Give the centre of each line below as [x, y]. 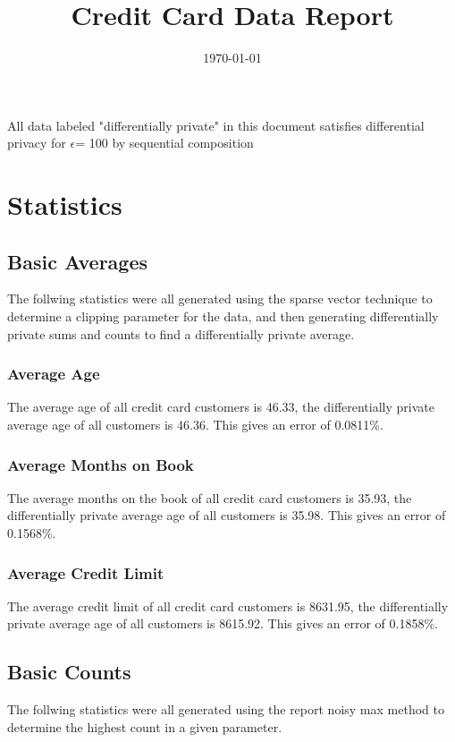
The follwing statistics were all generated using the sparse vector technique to [220, 299]
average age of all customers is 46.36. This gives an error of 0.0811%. [195, 425]
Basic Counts [69, 672]
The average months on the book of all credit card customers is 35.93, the [210, 497]
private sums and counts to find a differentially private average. [181, 333]
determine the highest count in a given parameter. [145, 726]
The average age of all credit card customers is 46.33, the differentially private [221, 407]
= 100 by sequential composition [164, 143]
